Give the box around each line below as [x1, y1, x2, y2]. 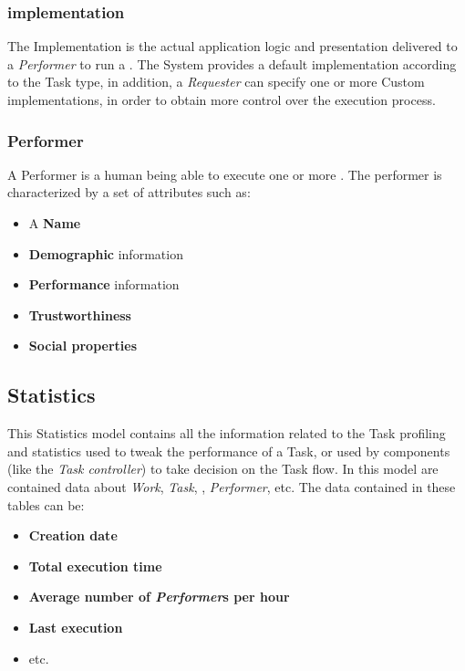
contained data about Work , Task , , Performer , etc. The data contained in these [7, 477, 456, 496]
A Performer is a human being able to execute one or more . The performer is [7, 164, 442, 183]
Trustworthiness [28, 305, 131, 324]
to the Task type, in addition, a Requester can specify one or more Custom [7, 72, 425, 91]
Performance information [28, 275, 180, 294]
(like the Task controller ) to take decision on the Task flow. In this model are [7, 459, 439, 478]
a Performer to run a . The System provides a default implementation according [7, 54, 457, 73]
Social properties [28, 336, 138, 355]
